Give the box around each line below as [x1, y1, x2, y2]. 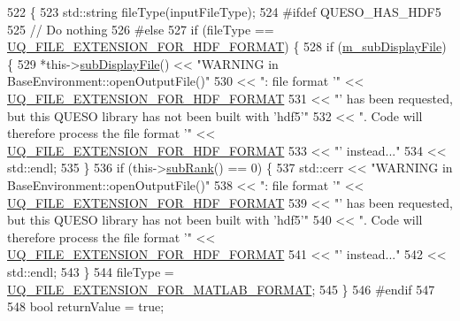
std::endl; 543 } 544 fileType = [7, 262, 174, 280]
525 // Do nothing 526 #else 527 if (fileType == [7, 19, 274, 38]
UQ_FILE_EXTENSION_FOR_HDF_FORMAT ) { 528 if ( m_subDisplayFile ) [7, 37, 447, 56]
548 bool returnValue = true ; [7, 297, 165, 316]
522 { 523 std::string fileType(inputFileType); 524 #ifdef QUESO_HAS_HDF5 [7, 3, 441, 20]
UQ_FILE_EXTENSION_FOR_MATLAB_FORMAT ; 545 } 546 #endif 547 [7, 279, 435, 298]
